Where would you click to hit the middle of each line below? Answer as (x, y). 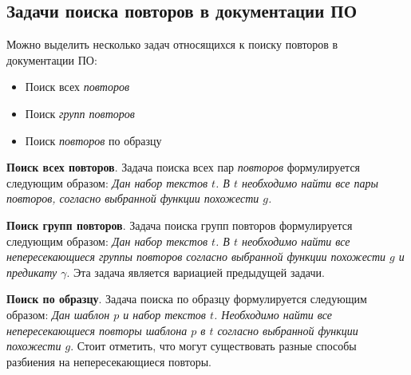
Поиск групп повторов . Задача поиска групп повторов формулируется (180, 225)
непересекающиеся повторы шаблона (97, 330)
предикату (32, 272)
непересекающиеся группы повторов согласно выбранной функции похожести (196, 257)
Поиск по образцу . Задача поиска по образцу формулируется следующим (187, 299)
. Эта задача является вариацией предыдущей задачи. (196, 272)
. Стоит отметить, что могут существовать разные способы (213, 346)
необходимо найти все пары (310, 182)
